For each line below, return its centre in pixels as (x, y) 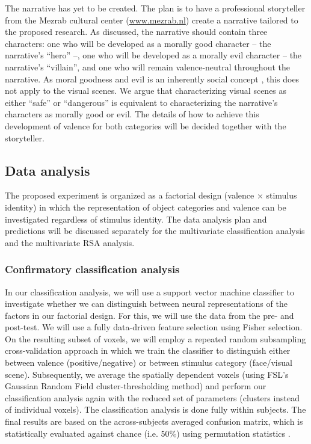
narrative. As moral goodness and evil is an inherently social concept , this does (152, 79)
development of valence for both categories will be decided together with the (146, 125)
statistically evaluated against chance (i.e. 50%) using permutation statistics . (148, 433)
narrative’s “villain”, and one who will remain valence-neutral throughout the (147, 66)
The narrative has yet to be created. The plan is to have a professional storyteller (155, 8)
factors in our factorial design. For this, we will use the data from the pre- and (149, 315)
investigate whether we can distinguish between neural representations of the (146, 304)
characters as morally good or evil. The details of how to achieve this (132, 114)
